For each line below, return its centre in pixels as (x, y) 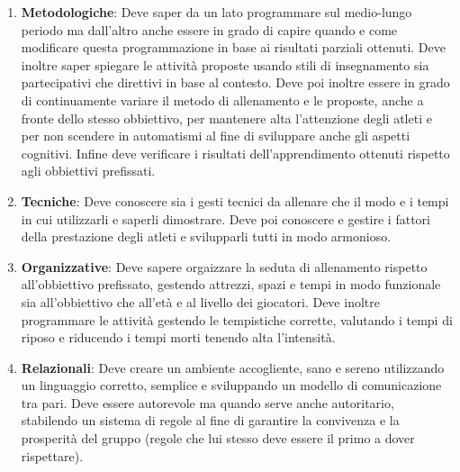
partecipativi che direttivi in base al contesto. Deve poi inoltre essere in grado (235, 82)
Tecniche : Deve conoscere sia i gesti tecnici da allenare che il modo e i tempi (235, 200)
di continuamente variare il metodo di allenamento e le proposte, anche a (222, 100)
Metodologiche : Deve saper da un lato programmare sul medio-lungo (216, 12)
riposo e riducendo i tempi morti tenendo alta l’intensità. (178, 337)
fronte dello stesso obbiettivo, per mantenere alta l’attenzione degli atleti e (226, 118)
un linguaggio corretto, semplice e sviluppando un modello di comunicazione (231, 385)
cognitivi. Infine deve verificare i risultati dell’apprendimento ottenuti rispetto (235, 153)
